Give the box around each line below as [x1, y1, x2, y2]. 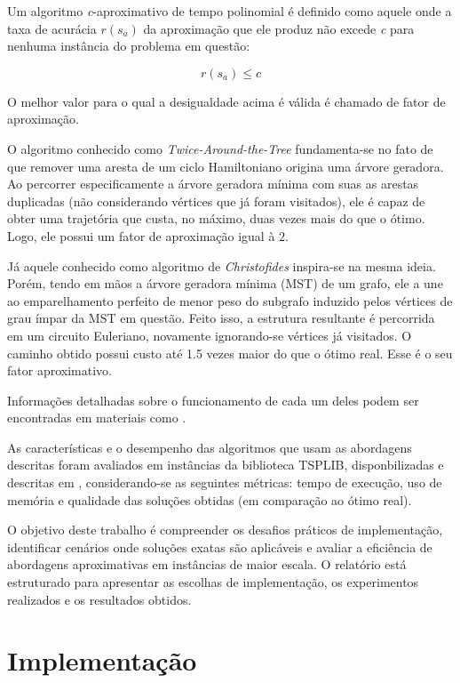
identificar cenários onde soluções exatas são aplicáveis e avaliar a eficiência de [7, 537, 432, 556]
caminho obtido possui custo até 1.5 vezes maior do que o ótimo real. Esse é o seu [7, 343, 453, 362]
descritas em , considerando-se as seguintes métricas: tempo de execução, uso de [7, 473, 442, 492]
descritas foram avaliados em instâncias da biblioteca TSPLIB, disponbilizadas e [7, 455, 444, 474]
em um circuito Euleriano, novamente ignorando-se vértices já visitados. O [7, 325, 412, 344]
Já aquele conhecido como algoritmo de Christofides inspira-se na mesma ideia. [7, 256, 436, 275]
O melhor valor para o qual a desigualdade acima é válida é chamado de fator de [7, 92, 446, 110]
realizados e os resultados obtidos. [7, 590, 192, 608]
